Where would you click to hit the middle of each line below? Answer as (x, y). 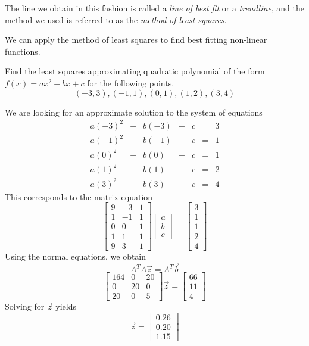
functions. (23, 51)
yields (66, 306)
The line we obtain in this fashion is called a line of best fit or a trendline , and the (155, 8)
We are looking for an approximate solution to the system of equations (134, 112)
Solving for (25, 306)
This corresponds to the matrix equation (79, 196)
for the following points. (131, 82)
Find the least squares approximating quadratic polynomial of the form (135, 71)
